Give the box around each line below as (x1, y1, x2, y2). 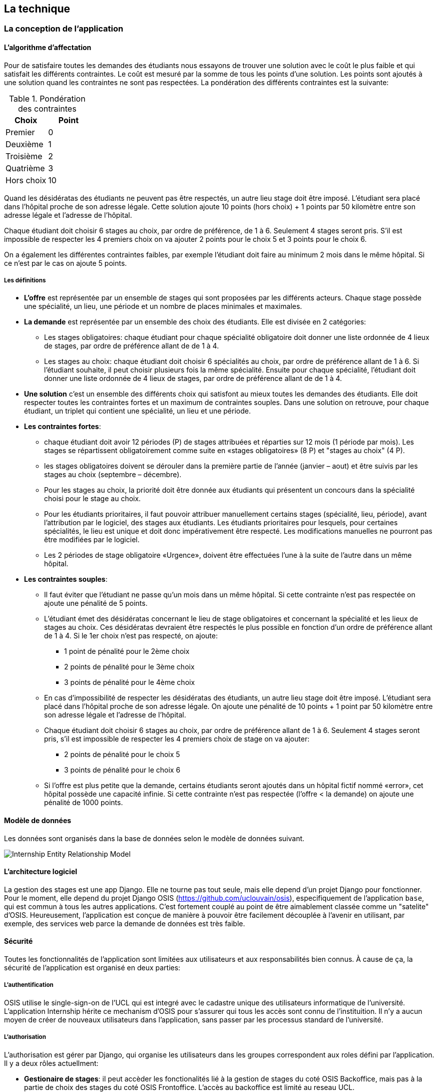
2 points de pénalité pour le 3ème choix (64, 662, 195, 671)
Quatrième (6, 163, 45, 173)
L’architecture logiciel (4, 867, 78, 876)
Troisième (6, 151, 43, 161)
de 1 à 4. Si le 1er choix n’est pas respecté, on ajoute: (44, 631, 218, 640)
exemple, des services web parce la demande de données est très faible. (4, 919, 245, 928)
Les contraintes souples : (24, 575, 108, 584)
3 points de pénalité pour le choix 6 (64, 766, 181, 775)
